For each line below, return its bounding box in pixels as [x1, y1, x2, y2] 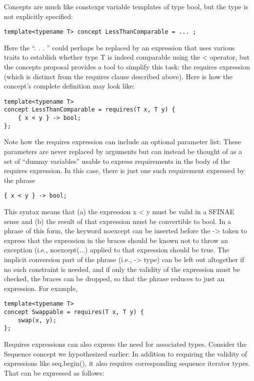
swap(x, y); [18, 316, 57, 324]
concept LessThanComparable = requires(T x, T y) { [4, 106, 175, 113]
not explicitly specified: [4, 11, 73, 21]
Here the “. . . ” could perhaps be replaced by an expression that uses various [4, 42, 235, 52]
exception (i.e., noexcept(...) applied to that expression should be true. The [4, 245, 230, 255]
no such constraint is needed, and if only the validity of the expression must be [4, 264, 240, 274]
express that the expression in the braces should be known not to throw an [4, 235, 228, 245]
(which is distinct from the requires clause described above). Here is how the [4, 71, 233, 81]
